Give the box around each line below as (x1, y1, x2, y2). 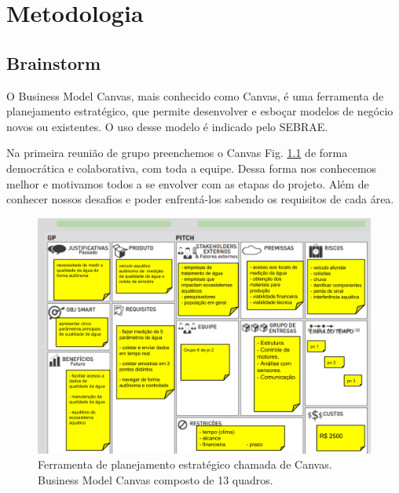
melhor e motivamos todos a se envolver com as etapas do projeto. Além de (6, 175, 369, 192)
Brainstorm (6, 50, 101, 75)
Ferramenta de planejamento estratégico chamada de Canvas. (38, 456, 332, 473)
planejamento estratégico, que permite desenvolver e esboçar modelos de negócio (6, 103, 394, 119)
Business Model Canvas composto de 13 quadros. (38, 472, 273, 488)
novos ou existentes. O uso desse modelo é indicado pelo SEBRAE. (6, 118, 328, 134)
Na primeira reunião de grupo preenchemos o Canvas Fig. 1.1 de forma (6, 144, 348, 161)
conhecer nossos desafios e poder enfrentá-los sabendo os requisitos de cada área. (6, 191, 394, 207)
